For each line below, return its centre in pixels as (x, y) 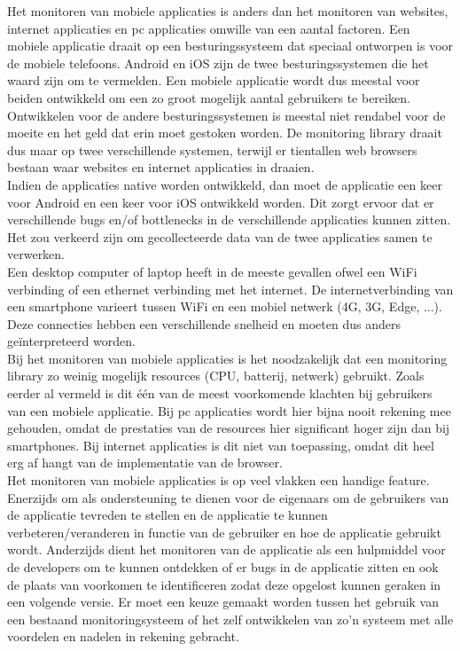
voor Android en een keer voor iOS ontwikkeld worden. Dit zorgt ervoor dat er (221, 202)
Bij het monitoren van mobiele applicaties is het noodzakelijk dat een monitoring (227, 358)
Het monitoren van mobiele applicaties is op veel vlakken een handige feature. (218, 480)
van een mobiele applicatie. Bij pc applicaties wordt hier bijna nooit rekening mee (229, 410)
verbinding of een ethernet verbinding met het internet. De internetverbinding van (230, 289)
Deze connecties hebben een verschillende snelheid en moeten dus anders (204, 323)
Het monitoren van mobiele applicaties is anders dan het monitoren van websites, (228, 11)
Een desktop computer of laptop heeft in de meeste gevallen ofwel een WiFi (212, 271)
